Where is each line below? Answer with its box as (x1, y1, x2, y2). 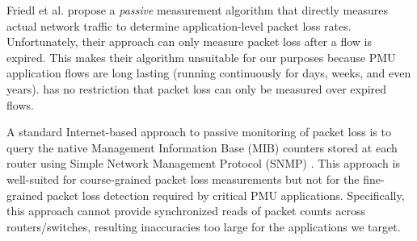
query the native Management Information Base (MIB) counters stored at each (6, 139, 398, 156)
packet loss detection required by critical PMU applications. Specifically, (46, 186, 405, 203)
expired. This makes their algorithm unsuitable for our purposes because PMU (6, 48, 396, 65)
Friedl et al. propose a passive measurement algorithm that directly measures (6, 2, 388, 18)
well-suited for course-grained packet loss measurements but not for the (6, 170, 360, 187)
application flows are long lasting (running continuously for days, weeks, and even (6, 64, 411, 81)
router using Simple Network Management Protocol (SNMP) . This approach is (6, 155, 400, 172)
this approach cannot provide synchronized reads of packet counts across (6, 202, 365, 219)
